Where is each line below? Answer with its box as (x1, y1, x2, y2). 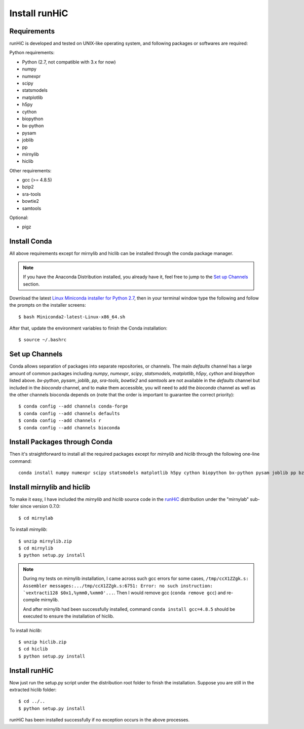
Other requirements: (9, 167, 52, 173)
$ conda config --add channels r (18, 418, 101, 423)
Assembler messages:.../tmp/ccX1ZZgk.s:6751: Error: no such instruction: (23, 583, 213, 589)
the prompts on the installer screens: (9, 302, 86, 308)
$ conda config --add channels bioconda (18, 425, 120, 430)
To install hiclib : (9, 627, 42, 633)
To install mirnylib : (9, 526, 48, 532)
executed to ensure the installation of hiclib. (23, 613, 115, 619)
